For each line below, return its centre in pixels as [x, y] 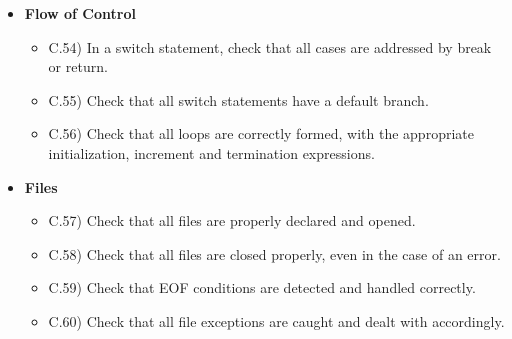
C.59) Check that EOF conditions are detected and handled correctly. [262, 287]
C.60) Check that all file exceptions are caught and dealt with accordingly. [276, 320]
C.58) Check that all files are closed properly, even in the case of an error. [274, 253]
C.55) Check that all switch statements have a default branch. [238, 99]
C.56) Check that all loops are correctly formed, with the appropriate [261, 133]
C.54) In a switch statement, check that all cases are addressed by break [270, 46]
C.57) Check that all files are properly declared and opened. [232, 220]
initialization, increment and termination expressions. [211, 152]
